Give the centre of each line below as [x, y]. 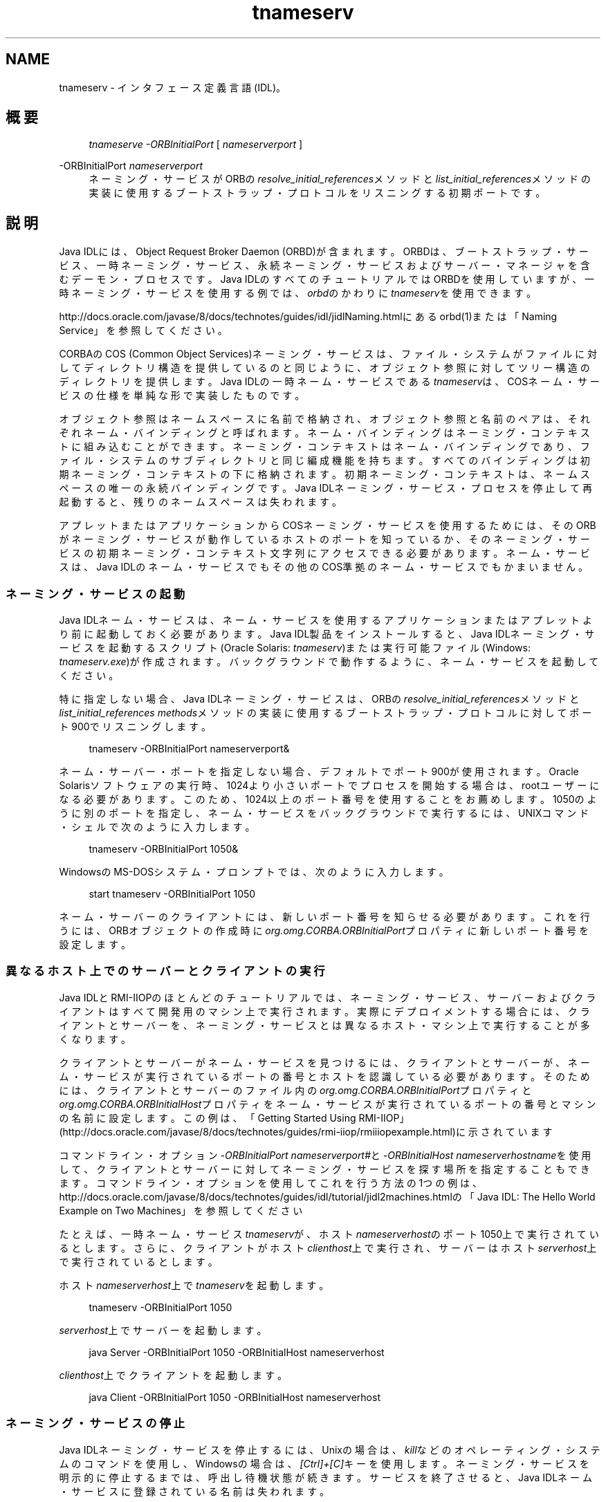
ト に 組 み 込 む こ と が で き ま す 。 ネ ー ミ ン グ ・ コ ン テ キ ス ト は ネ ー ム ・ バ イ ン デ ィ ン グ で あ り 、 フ [324, 447]
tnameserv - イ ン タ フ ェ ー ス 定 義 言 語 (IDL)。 [173, 87]
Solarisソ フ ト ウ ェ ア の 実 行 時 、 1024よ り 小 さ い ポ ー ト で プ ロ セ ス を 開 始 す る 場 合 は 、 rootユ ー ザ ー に [329, 786]
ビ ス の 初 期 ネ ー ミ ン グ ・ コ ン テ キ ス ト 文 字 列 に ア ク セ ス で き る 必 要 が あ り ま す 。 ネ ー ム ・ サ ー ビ [324, 553]
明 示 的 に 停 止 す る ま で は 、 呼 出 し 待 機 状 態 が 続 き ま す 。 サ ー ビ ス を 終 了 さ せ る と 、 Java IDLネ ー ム [325, 1477]
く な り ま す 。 [95, 1039]
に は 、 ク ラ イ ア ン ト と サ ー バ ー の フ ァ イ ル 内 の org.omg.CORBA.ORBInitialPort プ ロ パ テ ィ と [295, 1090]
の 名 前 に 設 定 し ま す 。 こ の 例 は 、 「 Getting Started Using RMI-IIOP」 [234, 1118]
